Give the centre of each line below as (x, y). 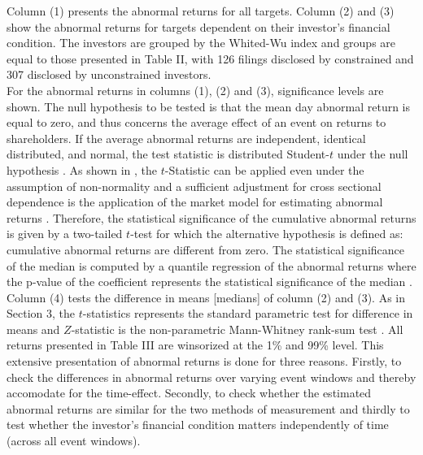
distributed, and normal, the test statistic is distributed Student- (168, 154)
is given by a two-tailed (65, 234)
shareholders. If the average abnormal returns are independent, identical (186, 138)
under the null (373, 154)
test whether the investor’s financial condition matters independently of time (198, 425)
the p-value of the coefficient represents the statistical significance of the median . (209, 282)
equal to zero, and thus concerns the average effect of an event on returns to (196, 122)
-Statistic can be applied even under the (264, 169)
